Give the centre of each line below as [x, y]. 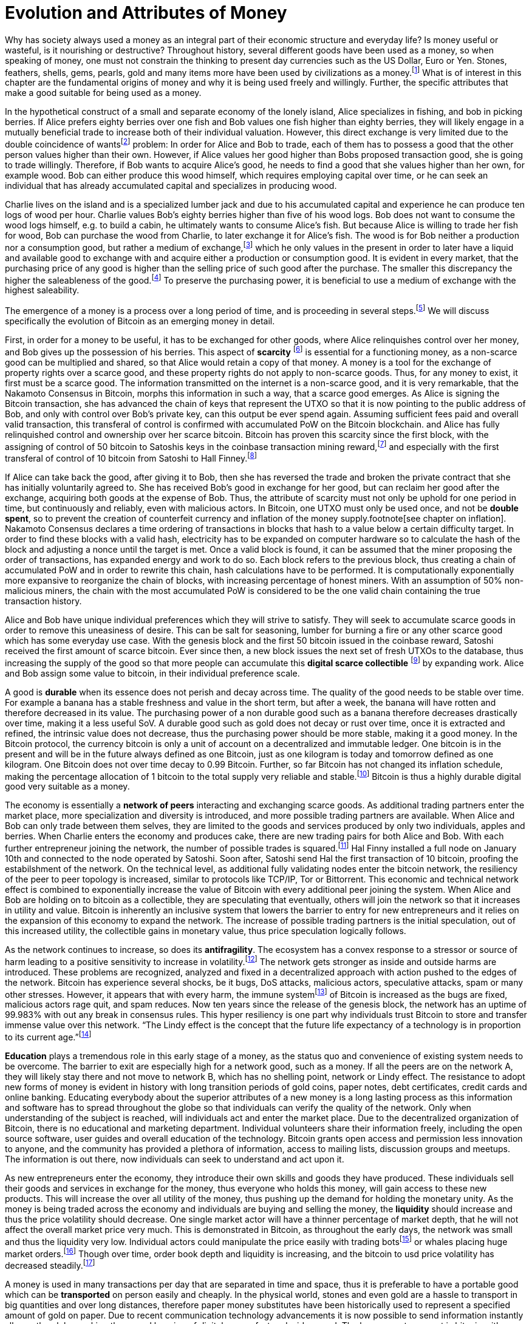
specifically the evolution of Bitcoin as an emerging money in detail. [140, 321]
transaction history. [43, 601]
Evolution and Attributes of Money [146, 13]
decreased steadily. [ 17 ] [50, 1264]
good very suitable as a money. [67, 787]
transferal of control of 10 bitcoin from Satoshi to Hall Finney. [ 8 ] [131, 457]
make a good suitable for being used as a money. [103, 93]
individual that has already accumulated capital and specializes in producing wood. [171, 186]
